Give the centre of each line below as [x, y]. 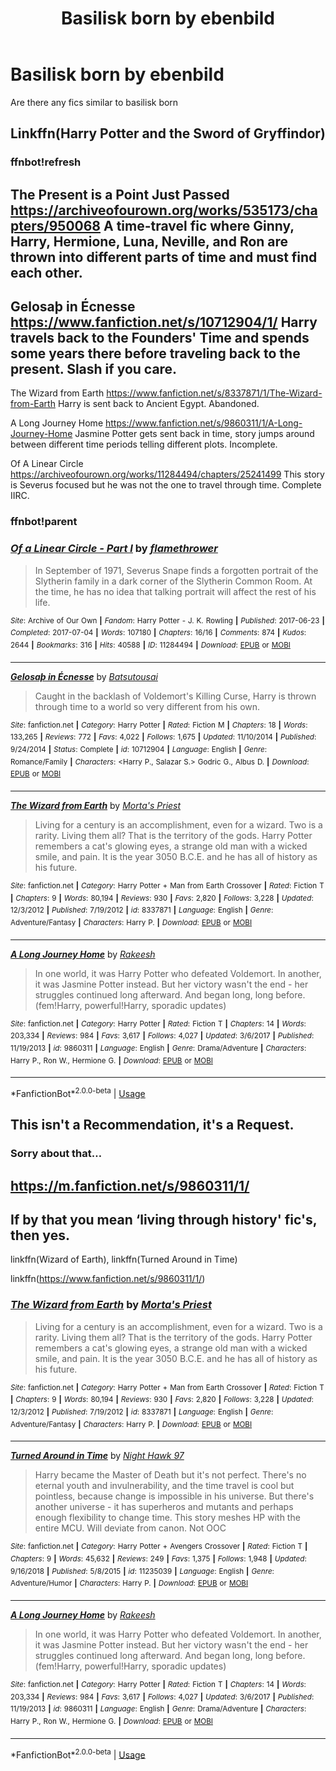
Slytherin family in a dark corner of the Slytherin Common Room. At [173, 581]
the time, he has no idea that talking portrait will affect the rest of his [175, 591]
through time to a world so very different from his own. [147, 706]
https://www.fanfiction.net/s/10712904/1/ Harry [164, 322]
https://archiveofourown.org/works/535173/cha [164, 210]
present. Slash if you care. [94, 369]
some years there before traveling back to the [155, 353]
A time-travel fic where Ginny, [199, 225]
